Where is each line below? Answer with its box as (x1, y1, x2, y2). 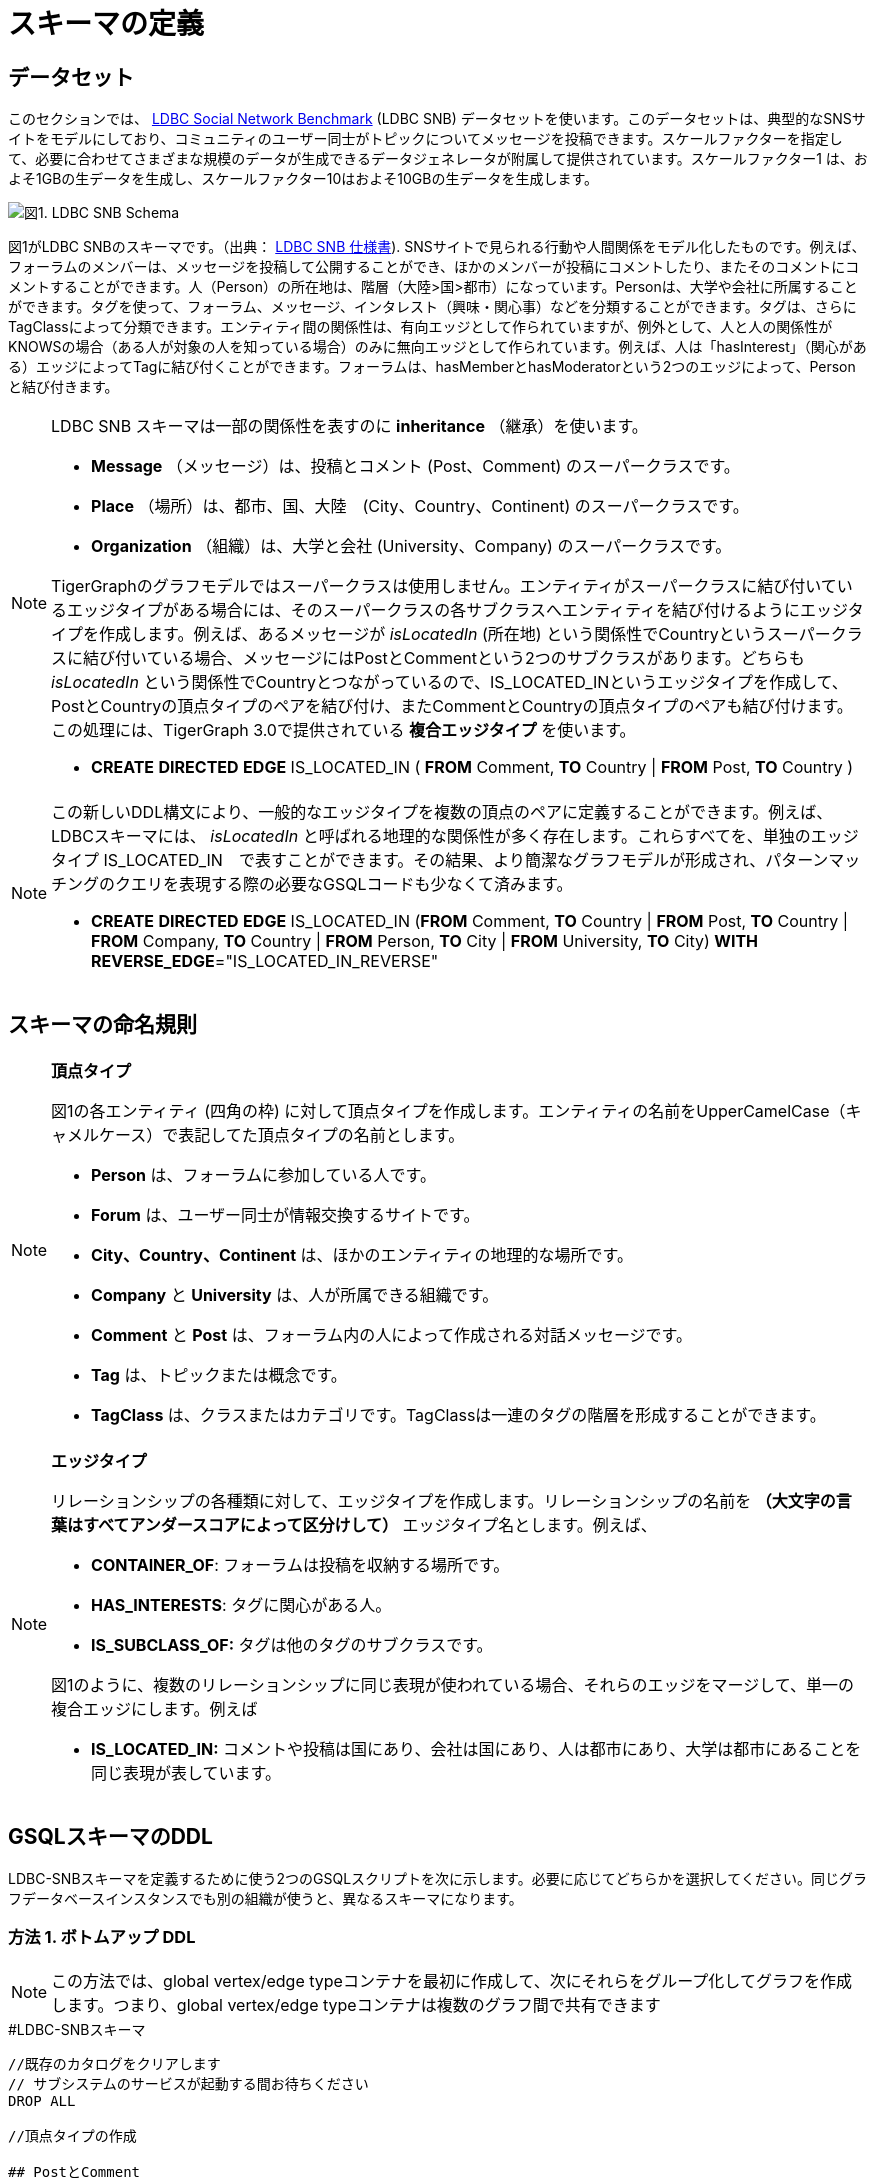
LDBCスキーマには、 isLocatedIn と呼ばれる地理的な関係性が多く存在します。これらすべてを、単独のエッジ (51, 826, 859, 847)
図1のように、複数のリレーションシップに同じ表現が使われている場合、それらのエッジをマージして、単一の (51, 1675, 854, 1696)
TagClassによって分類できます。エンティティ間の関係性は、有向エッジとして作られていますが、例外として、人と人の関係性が (8, 318, 833, 336)
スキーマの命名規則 (8, 1011, 197, 1037)
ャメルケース (51, 1125, 147, 1146)
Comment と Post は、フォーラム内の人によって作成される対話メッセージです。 (91, 1325, 692, 1346)
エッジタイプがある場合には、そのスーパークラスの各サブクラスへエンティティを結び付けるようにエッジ (67, 600, 848, 621)
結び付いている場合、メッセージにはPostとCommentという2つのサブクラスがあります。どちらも (83, 648, 805, 669)
